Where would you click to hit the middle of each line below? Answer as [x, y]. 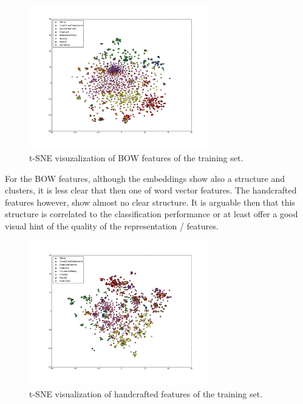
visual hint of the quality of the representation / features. [112, 225]
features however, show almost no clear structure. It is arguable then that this [150, 202]
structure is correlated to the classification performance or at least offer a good [151, 214]
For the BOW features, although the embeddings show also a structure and [145, 178]
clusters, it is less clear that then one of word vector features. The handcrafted [151, 190]
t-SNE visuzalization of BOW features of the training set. [136, 157]
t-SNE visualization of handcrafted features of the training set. [146, 393]
